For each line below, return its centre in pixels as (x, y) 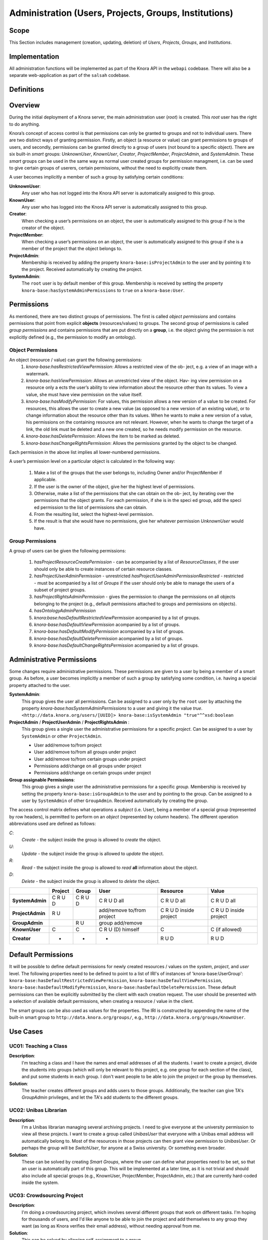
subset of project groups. (60, 590)
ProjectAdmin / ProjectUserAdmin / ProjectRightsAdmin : (69, 722)
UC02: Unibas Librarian (38, 1110)
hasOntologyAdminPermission (65, 611)
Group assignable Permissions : (42, 780)
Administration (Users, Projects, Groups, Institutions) (121, 13)
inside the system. (40, 1182)
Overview (25, 105)
